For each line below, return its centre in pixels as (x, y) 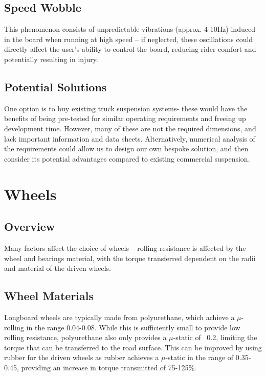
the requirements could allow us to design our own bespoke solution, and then (126, 149)
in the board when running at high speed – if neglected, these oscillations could (129, 39)
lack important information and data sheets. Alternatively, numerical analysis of (130, 138)
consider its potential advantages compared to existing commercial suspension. (127, 158)
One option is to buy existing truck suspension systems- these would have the (126, 108)
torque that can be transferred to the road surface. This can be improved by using (133, 347)
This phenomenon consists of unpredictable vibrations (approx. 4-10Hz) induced (130, 29)
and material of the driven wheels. (58, 268)
